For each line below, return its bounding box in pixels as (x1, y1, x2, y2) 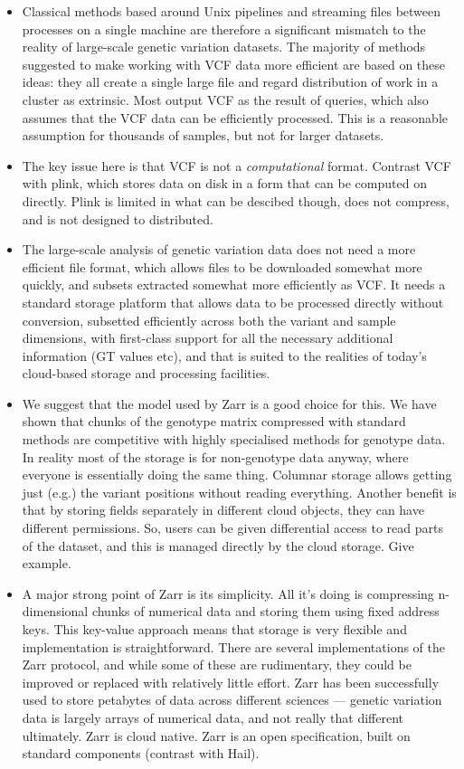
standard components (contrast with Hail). (22, 744, 260, 763)
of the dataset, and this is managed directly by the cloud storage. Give (22, 536, 414, 555)
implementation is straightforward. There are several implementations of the (22, 637, 445, 656)
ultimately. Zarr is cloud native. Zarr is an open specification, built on (22, 726, 411, 745)
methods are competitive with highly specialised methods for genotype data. (22, 430, 446, 449)
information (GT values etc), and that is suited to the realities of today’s (22, 346, 427, 365)
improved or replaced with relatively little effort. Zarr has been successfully (22, 672, 440, 691)
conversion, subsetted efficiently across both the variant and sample (22, 310, 396, 329)
